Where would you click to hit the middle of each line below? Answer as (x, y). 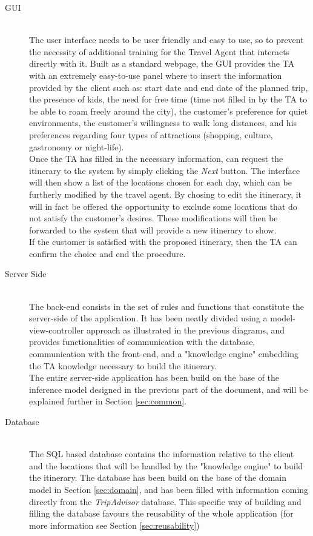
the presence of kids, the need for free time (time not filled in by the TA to (168, 99)
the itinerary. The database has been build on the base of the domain (158, 477)
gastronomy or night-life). (77, 146)
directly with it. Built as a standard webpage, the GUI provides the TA (162, 63)
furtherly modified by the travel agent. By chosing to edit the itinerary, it (166, 194)
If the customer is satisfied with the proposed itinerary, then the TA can (163, 242)
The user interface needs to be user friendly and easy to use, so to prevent (166, 40)
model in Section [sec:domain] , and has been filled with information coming (169, 489)
